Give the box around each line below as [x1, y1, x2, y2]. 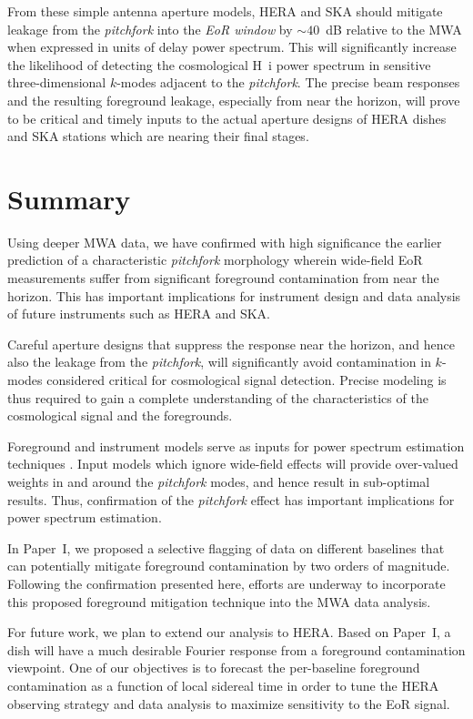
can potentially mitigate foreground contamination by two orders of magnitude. [7, 556, 450, 575]
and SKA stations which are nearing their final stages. [7, 127, 309, 146]
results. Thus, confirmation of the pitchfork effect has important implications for [7, 490, 455, 509]
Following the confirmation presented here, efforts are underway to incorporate [7, 573, 446, 592]
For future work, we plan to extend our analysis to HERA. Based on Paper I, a [7, 623, 451, 642]
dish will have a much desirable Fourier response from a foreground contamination [7, 640, 466, 659]
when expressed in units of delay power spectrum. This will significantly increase [7, 37, 457, 56]
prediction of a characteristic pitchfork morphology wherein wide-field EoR [7, 250, 423, 269]
